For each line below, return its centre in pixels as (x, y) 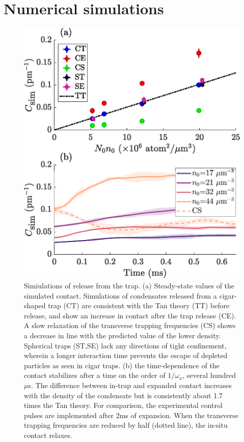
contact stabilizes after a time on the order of (95, 375)
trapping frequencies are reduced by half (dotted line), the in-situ (126, 425)
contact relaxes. (48, 435)
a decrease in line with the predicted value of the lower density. (123, 335)
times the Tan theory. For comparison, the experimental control (123, 405)
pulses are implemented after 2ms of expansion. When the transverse (131, 415)
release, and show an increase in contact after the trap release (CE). (130, 315)
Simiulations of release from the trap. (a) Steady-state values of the (129, 285)
